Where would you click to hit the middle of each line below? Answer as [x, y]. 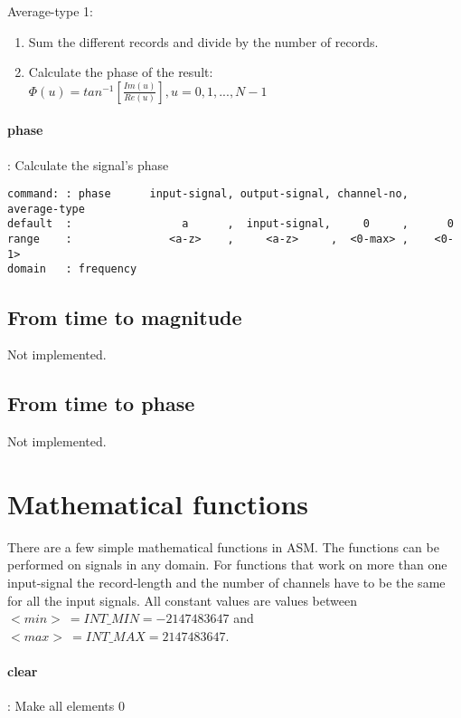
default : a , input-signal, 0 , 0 [230, 224]
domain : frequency [72, 269]
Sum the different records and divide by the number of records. [203, 41]
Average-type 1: [50, 11]
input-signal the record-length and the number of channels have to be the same [226, 583]
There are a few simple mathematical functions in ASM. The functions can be [223, 546]
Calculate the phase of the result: [121, 72]
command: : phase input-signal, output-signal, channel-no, [208, 194]
